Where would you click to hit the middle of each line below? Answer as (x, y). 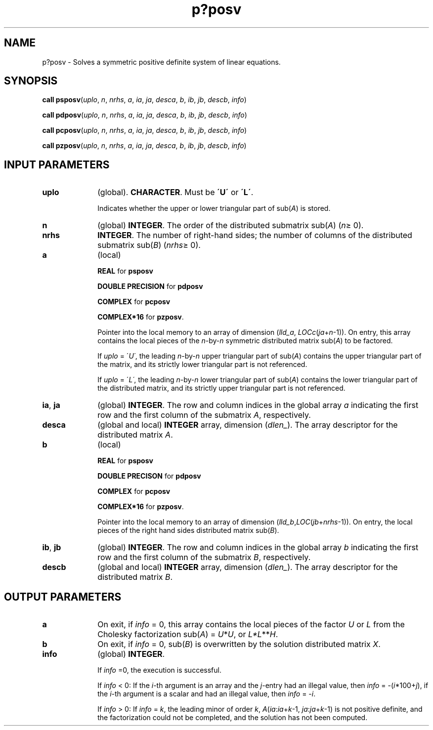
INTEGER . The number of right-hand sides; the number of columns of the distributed (255, 235)
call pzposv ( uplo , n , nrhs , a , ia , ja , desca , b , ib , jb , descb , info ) (144, 146)
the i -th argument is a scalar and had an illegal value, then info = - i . (207, 694)
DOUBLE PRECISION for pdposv (150, 286)
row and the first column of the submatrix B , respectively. (204, 557)
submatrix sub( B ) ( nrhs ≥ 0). (149, 245)
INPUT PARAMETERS (57, 164)
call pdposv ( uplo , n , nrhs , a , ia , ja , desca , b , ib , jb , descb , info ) (145, 115)
